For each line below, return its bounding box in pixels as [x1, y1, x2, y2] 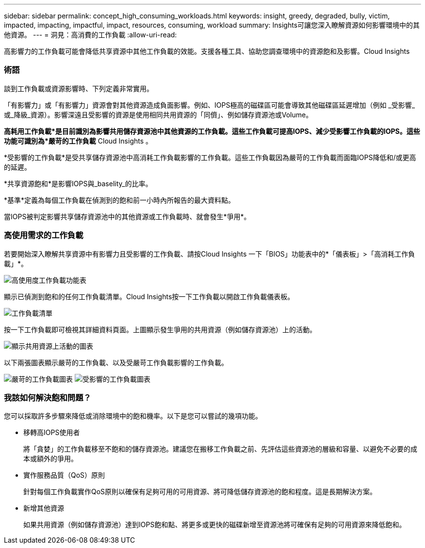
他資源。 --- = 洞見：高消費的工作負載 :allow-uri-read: [4, 31, 177, 39]
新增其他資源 [23, 504, 64, 513]
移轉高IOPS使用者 [23, 428, 80, 437]
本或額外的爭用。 [23, 454, 78, 463]
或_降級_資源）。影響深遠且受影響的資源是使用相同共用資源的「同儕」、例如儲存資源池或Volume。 [4, 110, 313, 119]
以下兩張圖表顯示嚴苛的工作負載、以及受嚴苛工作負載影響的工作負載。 [4, 358, 228, 367]
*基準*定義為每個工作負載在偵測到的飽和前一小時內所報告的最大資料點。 [4, 195, 235, 204]
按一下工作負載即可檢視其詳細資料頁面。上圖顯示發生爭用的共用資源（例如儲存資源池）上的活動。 [4, 325, 316, 334]
